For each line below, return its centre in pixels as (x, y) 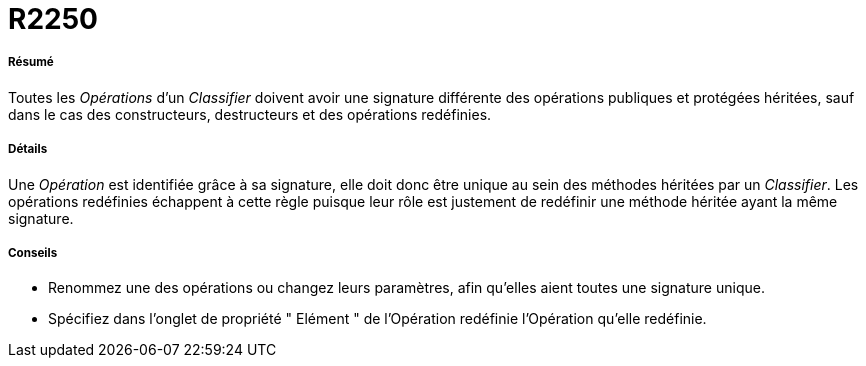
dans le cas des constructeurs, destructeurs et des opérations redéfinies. (250, 114)
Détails (28, 149)
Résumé (31, 62)
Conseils (33, 252)
